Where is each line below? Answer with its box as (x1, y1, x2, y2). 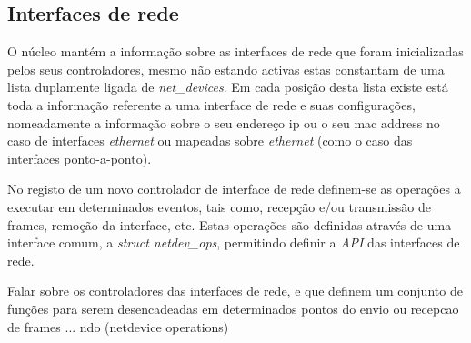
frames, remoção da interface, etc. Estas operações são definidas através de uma (7, 215, 452, 234)
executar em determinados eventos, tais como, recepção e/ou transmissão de (7, 197, 432, 216)
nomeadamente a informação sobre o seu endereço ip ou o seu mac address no (7, 113, 440, 132)
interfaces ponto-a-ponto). (7, 148, 152, 167)
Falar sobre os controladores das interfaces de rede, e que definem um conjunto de (7, 281, 463, 300)
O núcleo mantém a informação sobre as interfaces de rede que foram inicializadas (7, 42, 464, 61)
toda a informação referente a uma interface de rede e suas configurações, (7, 95, 416, 114)
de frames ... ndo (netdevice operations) (7, 317, 229, 336)
